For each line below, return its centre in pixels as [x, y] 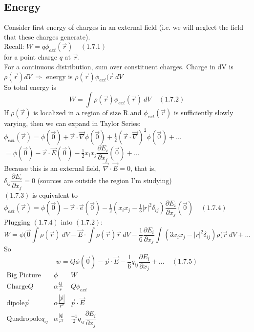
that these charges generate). [47, 36]
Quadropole [24, 319]
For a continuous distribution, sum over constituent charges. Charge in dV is [119, 66]
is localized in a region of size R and [87, 113]
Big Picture [24, 276]
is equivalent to [55, 195]
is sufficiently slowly [203, 113]
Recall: [14, 46]
